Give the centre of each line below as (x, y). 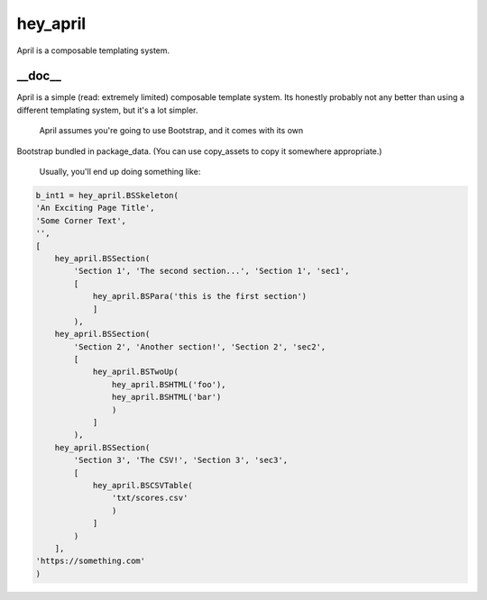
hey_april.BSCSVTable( (142, 485)
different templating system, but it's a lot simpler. (107, 110)
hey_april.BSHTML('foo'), (169, 384)
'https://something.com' (91, 561)
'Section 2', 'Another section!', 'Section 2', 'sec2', (200, 346)
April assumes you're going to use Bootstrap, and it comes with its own (171, 131)
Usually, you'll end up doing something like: (120, 172)
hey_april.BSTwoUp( (136, 372)
